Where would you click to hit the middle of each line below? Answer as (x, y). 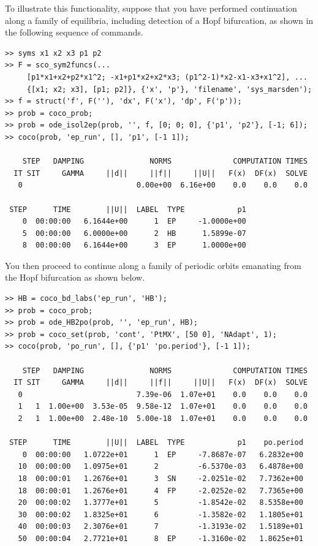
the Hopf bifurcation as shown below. (75, 277)
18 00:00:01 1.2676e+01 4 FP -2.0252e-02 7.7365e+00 (161, 491)
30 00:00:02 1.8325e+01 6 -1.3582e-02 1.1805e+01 (161, 514)
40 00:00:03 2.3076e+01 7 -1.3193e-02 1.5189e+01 (161, 527)
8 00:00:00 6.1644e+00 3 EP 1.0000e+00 (134, 245)
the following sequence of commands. (74, 32)
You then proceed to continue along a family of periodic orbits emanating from (153, 265)
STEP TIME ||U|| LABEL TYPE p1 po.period (156, 443)
